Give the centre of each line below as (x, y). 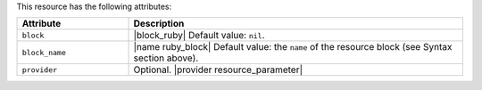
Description (159, 24)
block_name (44, 52)
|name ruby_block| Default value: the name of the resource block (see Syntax (293, 47)
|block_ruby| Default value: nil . (199, 36)
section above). (166, 58)
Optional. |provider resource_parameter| (218, 70)
